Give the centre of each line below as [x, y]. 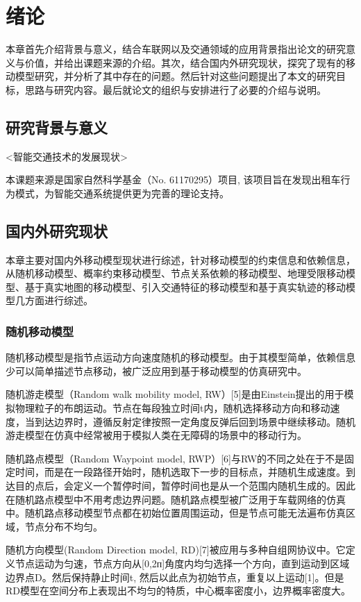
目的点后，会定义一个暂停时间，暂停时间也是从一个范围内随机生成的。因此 [185, 486]
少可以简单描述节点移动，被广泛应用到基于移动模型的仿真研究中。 [156, 370]
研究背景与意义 [57, 127]
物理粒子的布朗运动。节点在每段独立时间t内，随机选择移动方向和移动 [173, 408]
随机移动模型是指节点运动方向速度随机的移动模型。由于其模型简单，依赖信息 [180, 357]
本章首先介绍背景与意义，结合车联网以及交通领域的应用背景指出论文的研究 [176, 49]
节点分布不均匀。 [64, 526]
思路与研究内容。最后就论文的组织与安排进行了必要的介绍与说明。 [175, 89]
